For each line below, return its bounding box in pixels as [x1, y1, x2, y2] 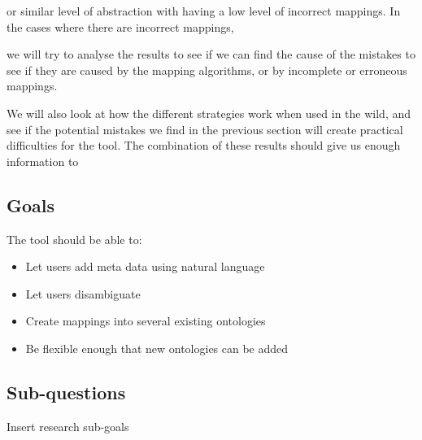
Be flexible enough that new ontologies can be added [25, 339, 289, 356]
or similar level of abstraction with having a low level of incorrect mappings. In [7, 2, 401, 19]
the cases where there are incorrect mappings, [7, 18, 234, 35]
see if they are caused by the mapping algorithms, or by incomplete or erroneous [7, 61, 407, 78]
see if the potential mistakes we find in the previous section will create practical [7, 120, 403, 137]
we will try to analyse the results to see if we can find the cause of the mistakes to [7, 46, 415, 63]
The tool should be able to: [7, 230, 142, 247]
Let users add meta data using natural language [25, 258, 265, 275]
